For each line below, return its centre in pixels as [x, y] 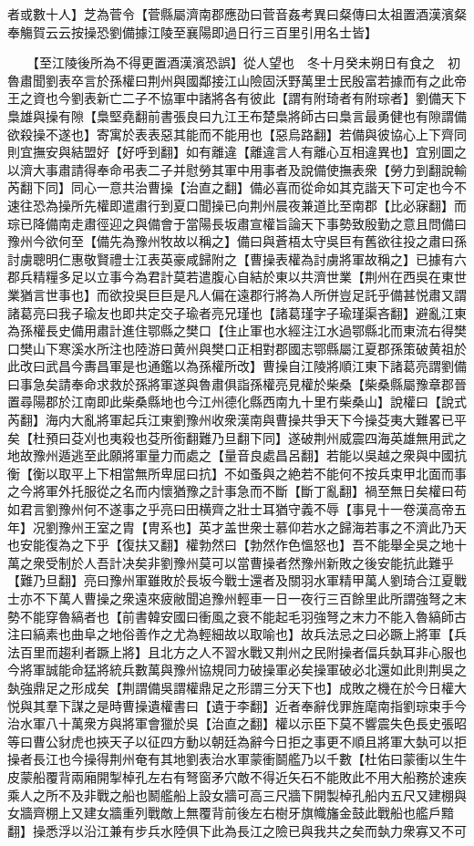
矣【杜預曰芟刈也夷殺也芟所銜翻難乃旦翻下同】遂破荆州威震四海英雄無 [218, 437]
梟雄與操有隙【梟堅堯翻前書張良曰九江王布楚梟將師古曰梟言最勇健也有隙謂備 [237, 115]
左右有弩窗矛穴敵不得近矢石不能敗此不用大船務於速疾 [307, 776]
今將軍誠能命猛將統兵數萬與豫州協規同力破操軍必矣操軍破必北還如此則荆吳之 [237, 670]
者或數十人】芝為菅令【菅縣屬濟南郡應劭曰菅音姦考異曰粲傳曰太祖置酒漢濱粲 [237, 14]
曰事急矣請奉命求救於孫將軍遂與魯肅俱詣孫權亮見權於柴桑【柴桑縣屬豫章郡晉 [237, 383]
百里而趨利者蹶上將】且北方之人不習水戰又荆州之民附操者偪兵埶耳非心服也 [243, 651]
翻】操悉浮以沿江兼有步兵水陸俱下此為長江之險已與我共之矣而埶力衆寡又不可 [237, 830]
